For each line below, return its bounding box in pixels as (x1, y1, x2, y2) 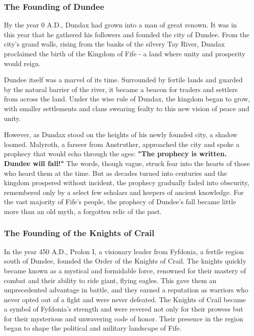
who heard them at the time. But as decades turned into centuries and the (4, 168, 227, 178)
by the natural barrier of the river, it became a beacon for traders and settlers (4, 84, 238, 94)
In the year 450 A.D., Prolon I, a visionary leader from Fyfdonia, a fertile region (4, 246, 244, 256)
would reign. (4, 58, 41, 68)
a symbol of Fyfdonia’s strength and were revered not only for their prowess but (4, 304, 243, 314)
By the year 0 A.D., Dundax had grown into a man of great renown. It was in (4, 20, 237, 30)
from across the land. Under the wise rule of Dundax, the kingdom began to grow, (4, 94, 250, 104)
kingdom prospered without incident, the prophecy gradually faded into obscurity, (4, 177, 250, 188)
